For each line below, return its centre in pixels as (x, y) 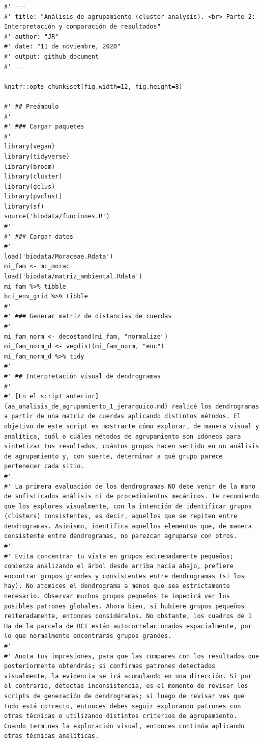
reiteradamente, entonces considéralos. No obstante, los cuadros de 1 (128, 616)
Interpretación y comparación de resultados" (82, 27)
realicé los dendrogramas (215, 406)
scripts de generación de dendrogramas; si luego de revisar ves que (124, 696)
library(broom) (30, 167)
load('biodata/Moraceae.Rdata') (59, 256)
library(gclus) (30, 186)
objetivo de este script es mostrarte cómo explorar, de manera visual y (132, 426)
